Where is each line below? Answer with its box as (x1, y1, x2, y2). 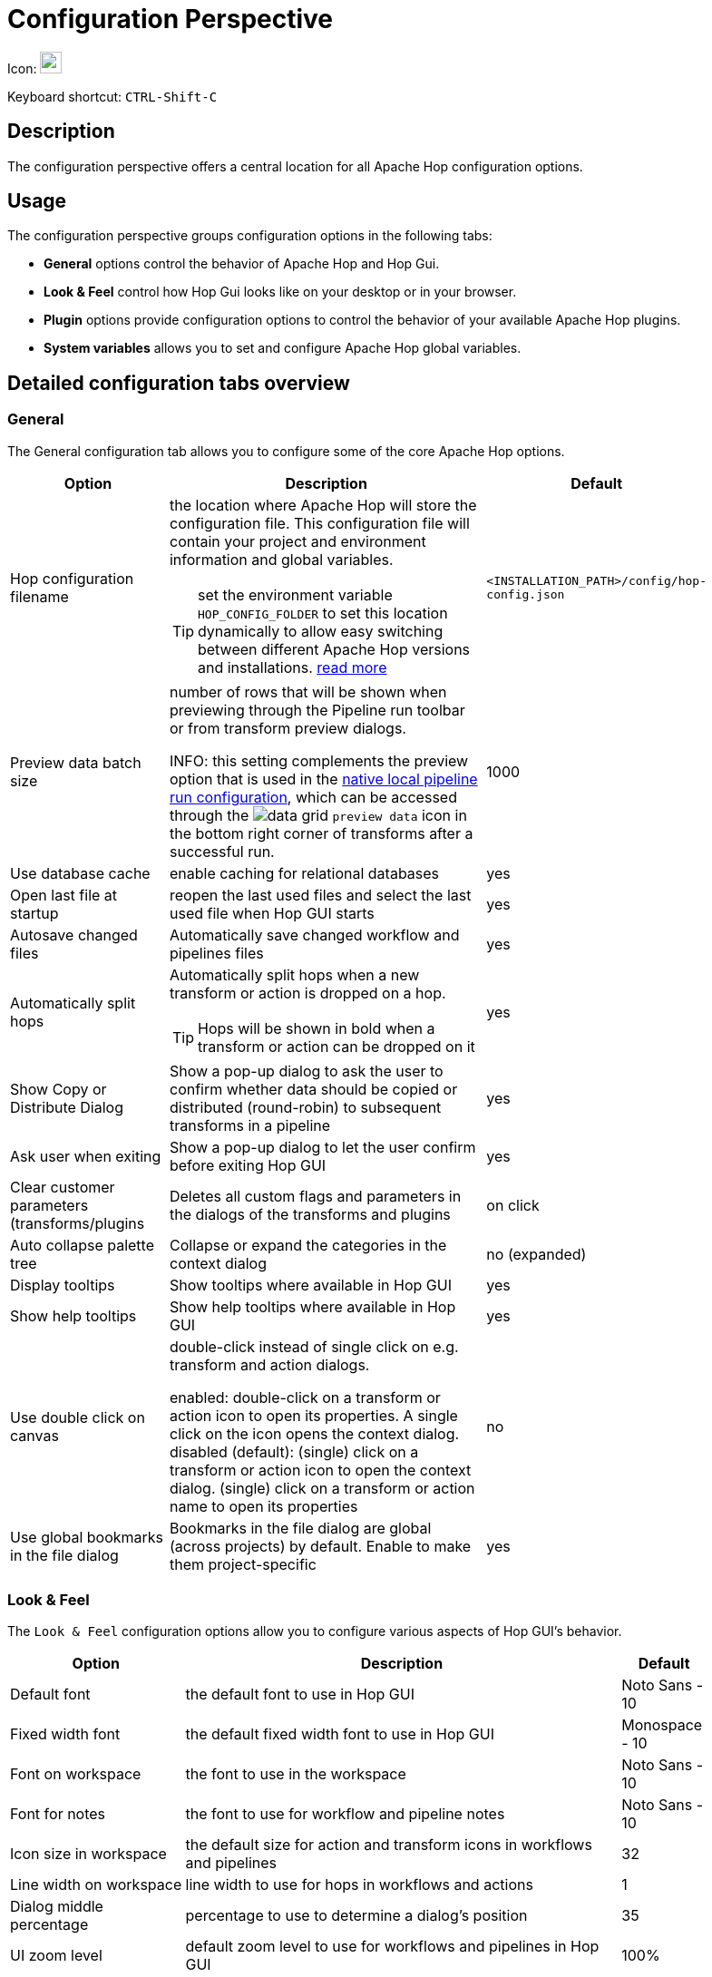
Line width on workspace (10, 1875, 182, 1894)
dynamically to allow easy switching (197, 621, 444, 640)
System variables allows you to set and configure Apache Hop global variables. (44, 340, 522, 356)
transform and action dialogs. (169, 1355, 370, 1374)
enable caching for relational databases (169, 863, 440, 882)
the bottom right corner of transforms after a (169, 823, 473, 842)
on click (486, 1195, 540, 1214)
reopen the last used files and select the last (169, 885, 472, 904)
